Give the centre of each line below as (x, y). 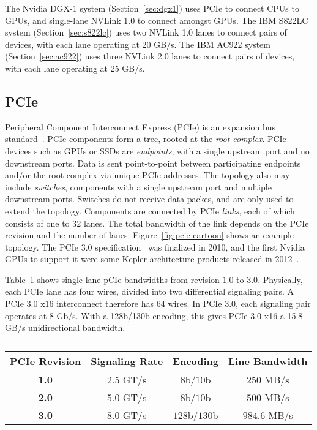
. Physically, (280, 279)
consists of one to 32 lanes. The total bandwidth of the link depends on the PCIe (157, 223)
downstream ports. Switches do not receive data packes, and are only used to (149, 199)
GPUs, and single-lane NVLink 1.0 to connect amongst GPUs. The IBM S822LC (157, 20)
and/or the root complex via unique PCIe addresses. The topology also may (147, 175)
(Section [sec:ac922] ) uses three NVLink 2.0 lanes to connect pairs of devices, (150, 56)
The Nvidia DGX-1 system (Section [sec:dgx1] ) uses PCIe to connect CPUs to (152, 8)
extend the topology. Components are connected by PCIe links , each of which (150, 210)
